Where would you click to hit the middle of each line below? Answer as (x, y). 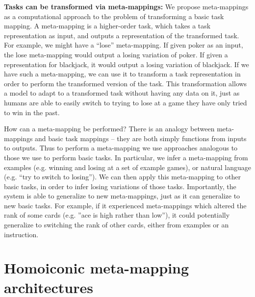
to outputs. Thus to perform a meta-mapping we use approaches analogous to (121, 148)
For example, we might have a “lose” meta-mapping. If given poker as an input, (124, 45)
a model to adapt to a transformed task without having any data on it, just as (122, 93)
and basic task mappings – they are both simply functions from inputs (141, 138)
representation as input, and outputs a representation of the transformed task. (122, 35)
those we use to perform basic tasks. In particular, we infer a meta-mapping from (126, 157)
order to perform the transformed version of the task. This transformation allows (126, 83)
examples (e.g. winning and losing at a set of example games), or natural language (127, 167)
